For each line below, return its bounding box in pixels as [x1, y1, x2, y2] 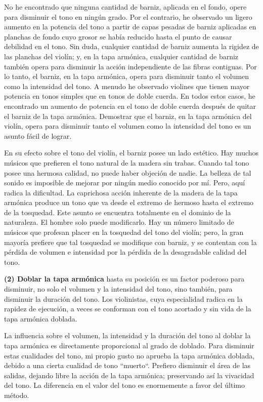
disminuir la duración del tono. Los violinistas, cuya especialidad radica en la [4, 293, 243, 304]
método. [4, 389, 29, 400]
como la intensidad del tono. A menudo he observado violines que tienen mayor [4, 81, 250, 91]
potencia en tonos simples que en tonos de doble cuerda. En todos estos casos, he [4, 91, 255, 101]
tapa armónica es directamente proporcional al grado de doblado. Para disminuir [4, 340, 254, 350]
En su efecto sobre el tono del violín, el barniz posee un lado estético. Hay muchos [4, 147, 259, 158]
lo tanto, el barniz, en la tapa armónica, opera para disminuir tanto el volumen [4, 71, 249, 82]
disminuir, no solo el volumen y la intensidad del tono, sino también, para [4, 284, 233, 294]
